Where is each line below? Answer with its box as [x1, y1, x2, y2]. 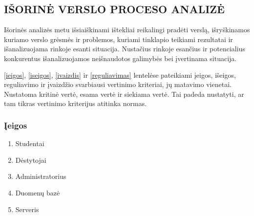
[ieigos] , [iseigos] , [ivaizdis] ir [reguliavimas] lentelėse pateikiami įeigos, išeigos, [4, 69, 236, 80]
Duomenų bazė [15, 187, 60, 197]
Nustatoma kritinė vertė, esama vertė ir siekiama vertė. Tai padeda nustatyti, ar [4, 88, 244, 99]
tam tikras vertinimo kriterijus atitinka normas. [4, 98, 147, 108]
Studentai [15, 138, 44, 149]
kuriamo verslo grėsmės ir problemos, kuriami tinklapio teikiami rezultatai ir [4, 34, 233, 44]
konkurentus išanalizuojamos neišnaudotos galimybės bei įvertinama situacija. [4, 53, 237, 63]
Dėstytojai [15, 154, 46, 165]
